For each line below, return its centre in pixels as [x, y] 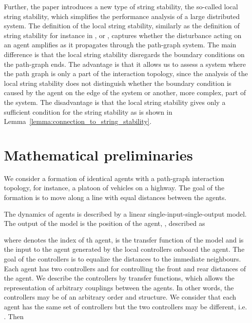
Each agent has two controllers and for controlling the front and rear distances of [125, 268]
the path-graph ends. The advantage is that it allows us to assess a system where [125, 64]
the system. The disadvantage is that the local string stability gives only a [115, 102]
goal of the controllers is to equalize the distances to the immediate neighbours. [123, 259]
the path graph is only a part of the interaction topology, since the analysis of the [126, 73]
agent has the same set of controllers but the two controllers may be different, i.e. [126, 306]
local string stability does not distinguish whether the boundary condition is [118, 83]
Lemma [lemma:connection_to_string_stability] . [78, 121]
